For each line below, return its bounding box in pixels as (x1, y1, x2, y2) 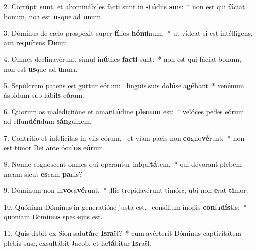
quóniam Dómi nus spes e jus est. (4, 211, 103, 221)
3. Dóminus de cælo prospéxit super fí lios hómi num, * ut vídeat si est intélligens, (4, 28, 253, 38)
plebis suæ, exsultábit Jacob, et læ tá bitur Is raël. (4, 237, 151, 248)
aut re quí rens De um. (4, 37, 69, 47)
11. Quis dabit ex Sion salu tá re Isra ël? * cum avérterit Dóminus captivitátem (4, 228, 242, 238)
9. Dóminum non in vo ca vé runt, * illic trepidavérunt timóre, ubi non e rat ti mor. (4, 185, 248, 195)
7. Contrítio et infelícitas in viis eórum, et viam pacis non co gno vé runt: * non (4, 132, 245, 143)
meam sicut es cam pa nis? (4, 168, 82, 179)
